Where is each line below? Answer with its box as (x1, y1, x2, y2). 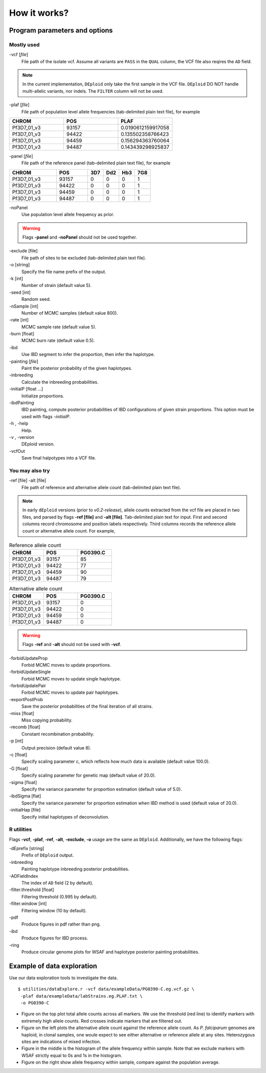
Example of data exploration (9, 962, 98, 970)
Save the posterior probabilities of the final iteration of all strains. (21, 703, 153, 710)
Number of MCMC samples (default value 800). (21, 310, 118, 316)
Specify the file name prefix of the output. (21, 269, 106, 275)
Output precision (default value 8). (21, 745, 91, 751)
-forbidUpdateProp (9, 655, 48, 661)
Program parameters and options (9, 26, 113, 35)
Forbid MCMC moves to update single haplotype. (21, 676, 121, 681)
